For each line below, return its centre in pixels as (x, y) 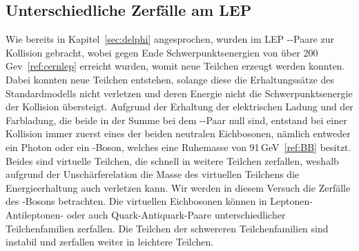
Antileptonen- (35, 214)
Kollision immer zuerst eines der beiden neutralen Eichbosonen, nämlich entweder (178, 133)
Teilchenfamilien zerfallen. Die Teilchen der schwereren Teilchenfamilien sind (167, 228)
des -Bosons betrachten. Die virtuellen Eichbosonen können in (136, 201)
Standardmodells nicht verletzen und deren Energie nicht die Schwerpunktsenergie (179, 93)
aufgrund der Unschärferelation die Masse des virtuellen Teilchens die (153, 174)
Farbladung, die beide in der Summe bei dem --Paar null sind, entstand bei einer (176, 120)
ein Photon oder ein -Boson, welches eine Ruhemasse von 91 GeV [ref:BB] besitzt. (178, 147)
